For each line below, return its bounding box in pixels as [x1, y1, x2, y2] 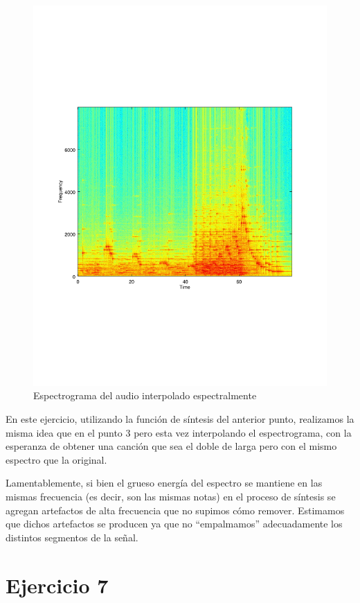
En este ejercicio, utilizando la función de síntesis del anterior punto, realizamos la [6, 412, 354, 426]
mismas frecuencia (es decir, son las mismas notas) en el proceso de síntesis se [6, 489, 336, 504]
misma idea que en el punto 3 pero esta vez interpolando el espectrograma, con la [6, 425, 352, 439]
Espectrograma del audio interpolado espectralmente [33, 388, 257, 403]
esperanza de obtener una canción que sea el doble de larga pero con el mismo [6, 439, 337, 453]
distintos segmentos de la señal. [6, 530, 138, 544]
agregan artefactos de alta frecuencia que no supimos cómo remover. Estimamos [6, 503, 345, 517]
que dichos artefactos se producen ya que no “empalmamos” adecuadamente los [6, 516, 343, 531]
